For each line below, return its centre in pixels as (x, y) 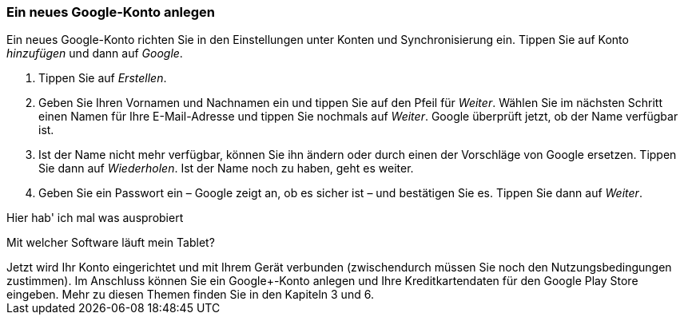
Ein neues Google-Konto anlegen (111, 12)
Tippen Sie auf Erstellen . (103, 78)
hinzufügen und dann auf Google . (95, 53)
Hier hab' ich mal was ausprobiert (95, 218)
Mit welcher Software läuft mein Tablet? (111, 243)
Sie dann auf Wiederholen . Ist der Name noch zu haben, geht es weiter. (226, 168)
